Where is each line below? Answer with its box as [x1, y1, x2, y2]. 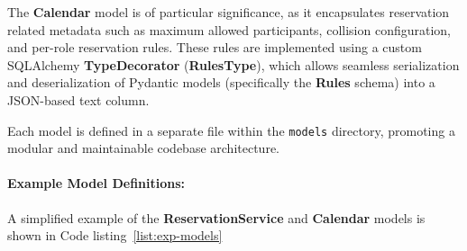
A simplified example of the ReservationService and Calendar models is [7, 208, 426, 227]
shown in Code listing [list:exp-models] [7, 226, 223, 245]
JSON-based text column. [7, 90, 150, 109]
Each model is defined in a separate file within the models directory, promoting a [7, 121, 455, 139]
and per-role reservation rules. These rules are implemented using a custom [7, 38, 422, 57]
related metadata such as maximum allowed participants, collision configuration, [7, 20, 451, 39]
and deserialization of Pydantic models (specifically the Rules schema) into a [7, 73, 435, 92]
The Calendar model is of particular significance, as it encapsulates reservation [7, 3, 450, 21]
